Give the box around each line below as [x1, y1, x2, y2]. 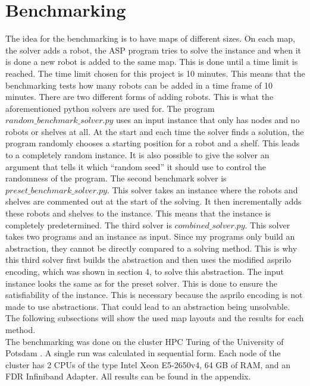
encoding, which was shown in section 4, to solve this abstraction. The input [5, 265, 284, 277]
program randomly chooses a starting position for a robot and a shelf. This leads [5, 137, 300, 149]
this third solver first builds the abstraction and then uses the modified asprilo [5, 253, 292, 266]
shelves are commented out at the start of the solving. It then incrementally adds [5, 195, 302, 208]
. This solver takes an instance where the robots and [107, 183, 298, 196]
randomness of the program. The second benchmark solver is [5, 172, 227, 184]
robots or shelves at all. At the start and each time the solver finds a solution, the [5, 125, 304, 137]
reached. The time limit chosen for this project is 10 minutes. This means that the [5, 67, 305, 79]
